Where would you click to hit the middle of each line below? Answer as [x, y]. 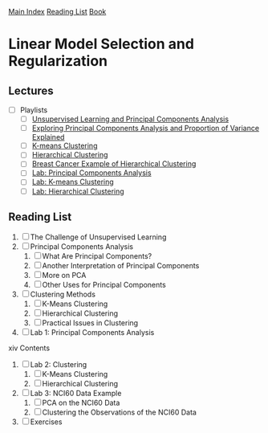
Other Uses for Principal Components [104, 285]
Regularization [58, 61]
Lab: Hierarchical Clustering [78, 191]
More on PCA [64, 276]
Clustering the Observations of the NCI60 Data [119, 412]
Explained [48, 137]
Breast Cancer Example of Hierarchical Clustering [114, 164]
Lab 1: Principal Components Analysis [92, 333]
